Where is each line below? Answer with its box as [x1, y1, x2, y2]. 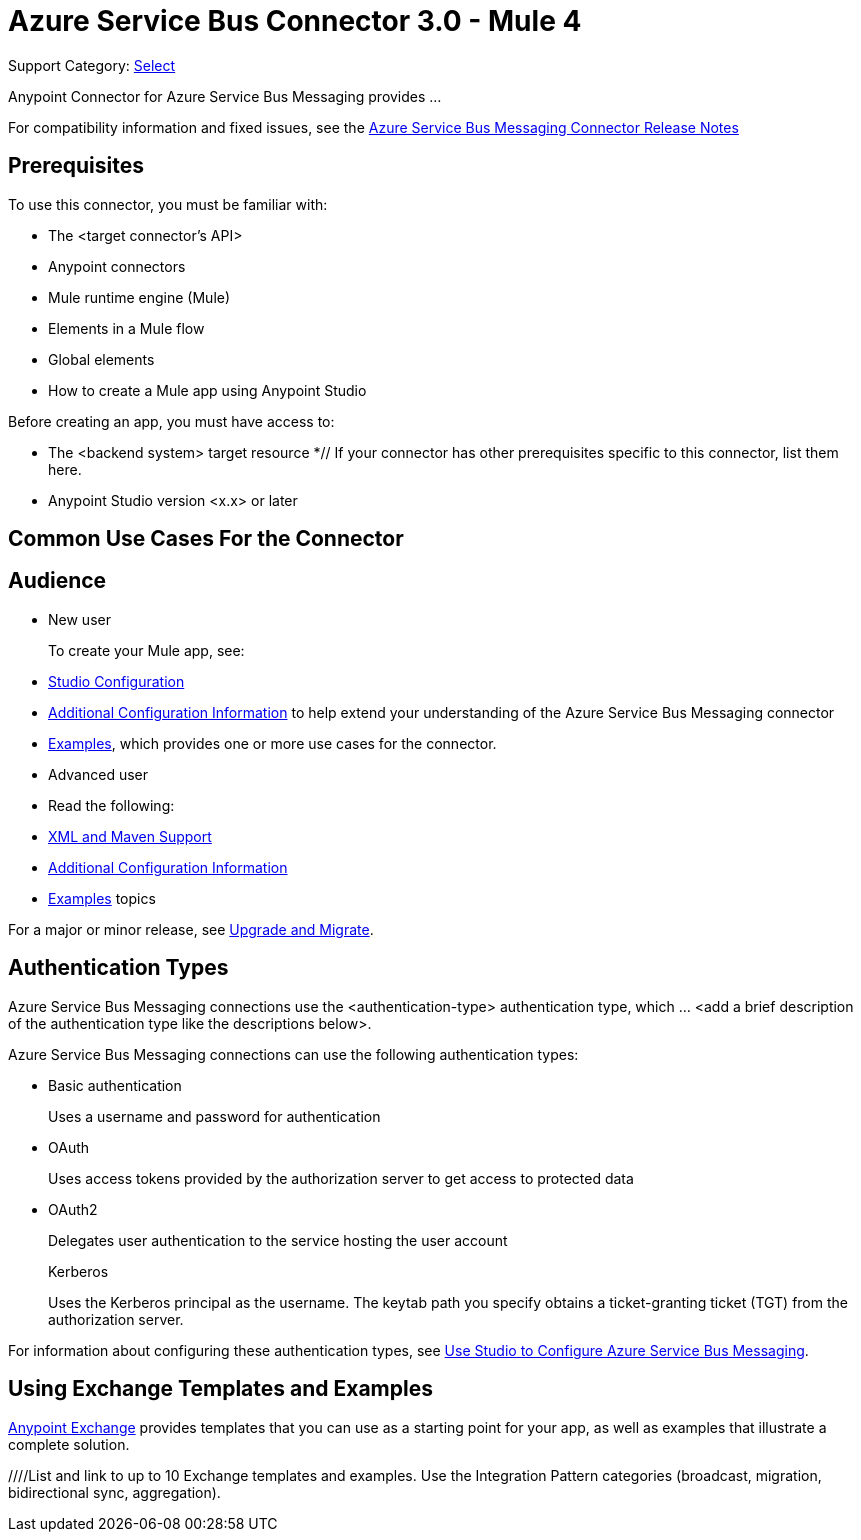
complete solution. [8, 1435, 130, 1453]
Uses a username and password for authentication [48, 1107, 381, 1125]
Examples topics [48, 889, 156, 907]
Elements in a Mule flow [48, 319, 205, 337]
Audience [8, 568, 107, 594]
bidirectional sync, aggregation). [8, 1483, 221, 1501]
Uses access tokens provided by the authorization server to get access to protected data [48, 1169, 634, 1187]
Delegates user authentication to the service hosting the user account [48, 1231, 508, 1249]
